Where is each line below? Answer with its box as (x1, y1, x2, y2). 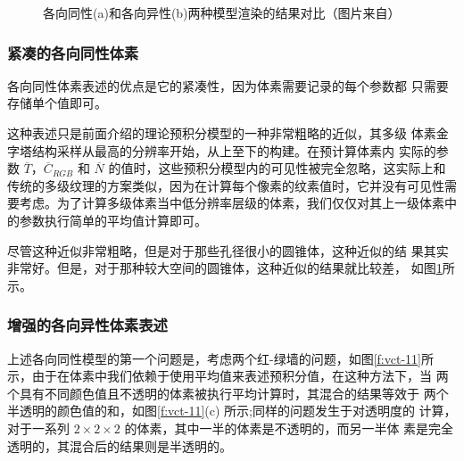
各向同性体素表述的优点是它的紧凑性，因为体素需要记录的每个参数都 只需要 (7, 76, 449, 95)
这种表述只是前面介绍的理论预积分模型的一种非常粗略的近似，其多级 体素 (7, 124, 436, 142)
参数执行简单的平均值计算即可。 (19, 210, 207, 229)
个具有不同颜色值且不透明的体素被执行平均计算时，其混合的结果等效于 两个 (7, 383, 449, 402)
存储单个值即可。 (7, 94, 107, 112)
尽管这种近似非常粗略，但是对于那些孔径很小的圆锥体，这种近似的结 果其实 (7, 241, 449, 259)
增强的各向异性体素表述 (7, 314, 168, 336)
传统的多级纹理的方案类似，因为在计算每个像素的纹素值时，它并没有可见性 (7, 176, 444, 194)
